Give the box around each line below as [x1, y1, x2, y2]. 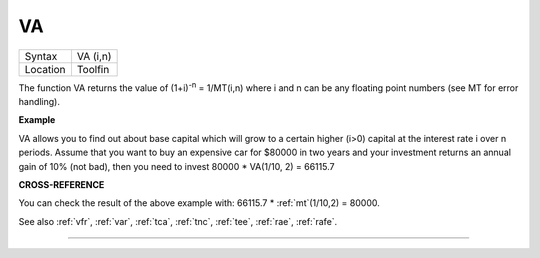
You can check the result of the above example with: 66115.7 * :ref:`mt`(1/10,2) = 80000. [18, 197, 380, 209]
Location [24, 62, 66, 76]
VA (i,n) [76, 49, 112, 63]
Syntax [24, 49, 58, 63]
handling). [18, 95, 60, 107]
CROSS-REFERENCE [18, 178, 105, 190]
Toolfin [76, 62, 110, 76]
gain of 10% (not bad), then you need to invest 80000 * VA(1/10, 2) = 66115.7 [18, 160, 335, 172]
